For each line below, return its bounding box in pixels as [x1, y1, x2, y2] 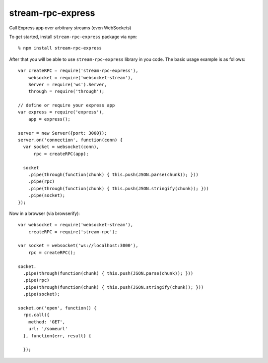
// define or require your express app [18, 103, 115, 108]
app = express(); [28, 116, 70, 122]
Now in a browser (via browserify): [9, 210, 80, 216]
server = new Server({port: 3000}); [18, 130, 107, 136]
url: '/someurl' [28, 326, 68, 332]
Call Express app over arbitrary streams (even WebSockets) [9, 25, 132, 31]
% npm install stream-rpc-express [18, 45, 102, 51]
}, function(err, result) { [23, 333, 92, 339]
